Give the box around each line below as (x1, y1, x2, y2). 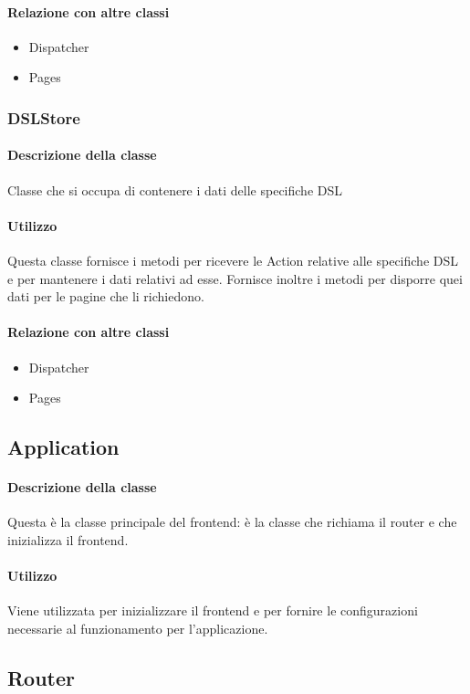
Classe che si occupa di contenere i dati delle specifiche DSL (7, 180, 343, 199)
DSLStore (7, 106, 80, 129)
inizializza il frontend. (7, 530, 129, 549)
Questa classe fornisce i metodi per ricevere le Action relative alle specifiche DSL (7, 251, 459, 270)
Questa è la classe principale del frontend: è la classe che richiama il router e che (7, 512, 457, 531)
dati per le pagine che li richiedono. (7, 287, 204, 306)
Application (7, 433, 120, 461)
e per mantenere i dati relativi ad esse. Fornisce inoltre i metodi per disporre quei (7, 268, 463, 288)
